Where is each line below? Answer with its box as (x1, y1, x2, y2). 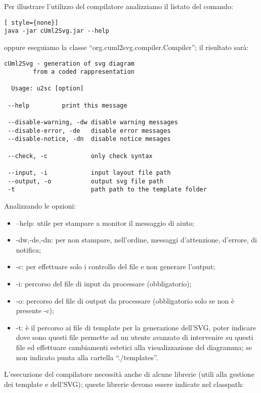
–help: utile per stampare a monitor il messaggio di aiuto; (16, 217, 195, 228)
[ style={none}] (4, 19, 59, 26)
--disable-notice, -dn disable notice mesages (8, 135, 171, 143)
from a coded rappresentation (33, 68, 135, 76)
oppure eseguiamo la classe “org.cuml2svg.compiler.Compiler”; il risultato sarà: (4, 41, 249, 52)
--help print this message (8, 102, 127, 109)
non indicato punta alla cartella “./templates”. (16, 352, 158, 362)
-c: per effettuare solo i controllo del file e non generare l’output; (16, 261, 215, 272)
